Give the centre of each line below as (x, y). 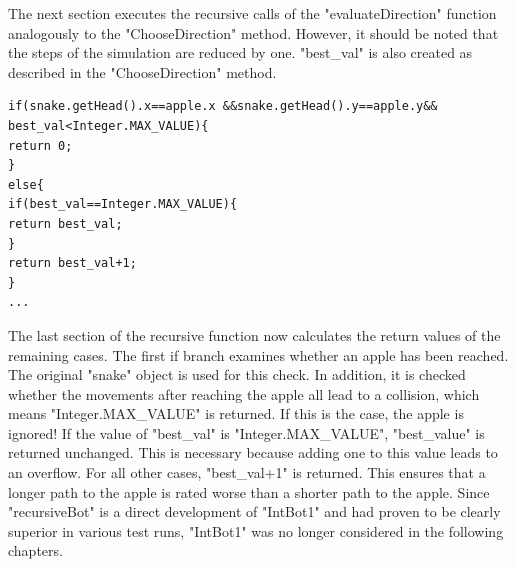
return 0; (40, 145)
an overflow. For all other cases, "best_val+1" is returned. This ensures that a (247, 472)
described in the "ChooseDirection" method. (142, 71)
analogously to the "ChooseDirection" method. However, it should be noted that (253, 32)
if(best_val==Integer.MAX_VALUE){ (123, 204)
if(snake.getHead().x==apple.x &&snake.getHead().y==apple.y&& (223, 106)
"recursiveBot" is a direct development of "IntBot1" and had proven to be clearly (254, 511)
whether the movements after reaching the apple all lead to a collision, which (244, 393)
